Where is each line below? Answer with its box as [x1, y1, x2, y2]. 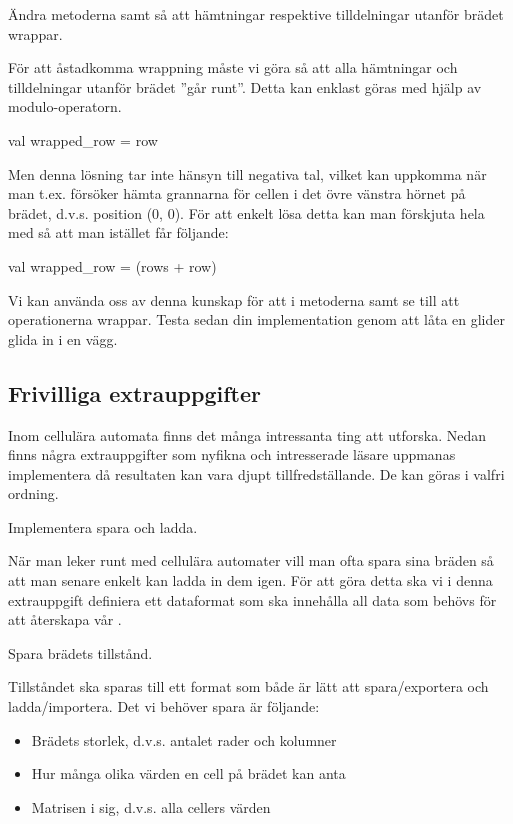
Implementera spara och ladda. [8, 516, 198, 537]
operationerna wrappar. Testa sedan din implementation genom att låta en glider [8, 309, 505, 330]
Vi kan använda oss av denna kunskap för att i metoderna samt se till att [8, 289, 460, 310]
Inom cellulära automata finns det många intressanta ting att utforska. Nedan [8, 424, 487, 445]
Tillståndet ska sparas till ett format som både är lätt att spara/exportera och [8, 676, 489, 697]
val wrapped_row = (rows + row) [8, 255, 217, 276]
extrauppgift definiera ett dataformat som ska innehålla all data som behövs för [8, 589, 497, 610]
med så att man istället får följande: [8, 222, 229, 243]
